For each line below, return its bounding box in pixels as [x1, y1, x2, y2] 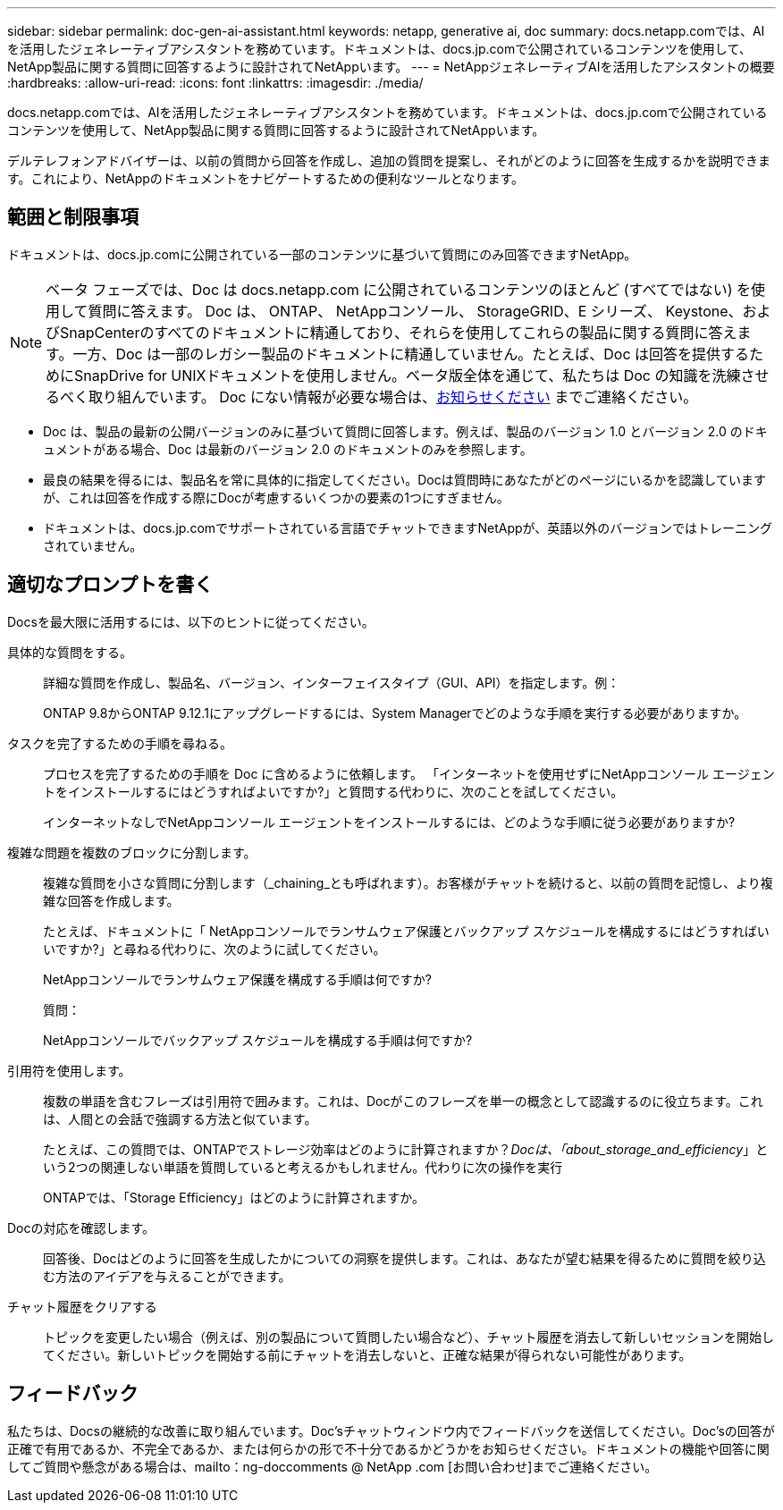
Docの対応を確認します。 [7, 1219, 156, 1236]
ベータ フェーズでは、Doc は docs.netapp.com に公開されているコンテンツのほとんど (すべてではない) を [46, 280, 752, 299]
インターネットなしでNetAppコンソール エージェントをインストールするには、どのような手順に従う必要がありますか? [43, 814, 736, 830]
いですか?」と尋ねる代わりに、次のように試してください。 [43, 941, 386, 957]
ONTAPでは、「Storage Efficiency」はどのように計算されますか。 [43, 1189, 425, 1205]
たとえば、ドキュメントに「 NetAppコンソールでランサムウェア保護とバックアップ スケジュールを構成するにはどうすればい [43, 923, 770, 939]
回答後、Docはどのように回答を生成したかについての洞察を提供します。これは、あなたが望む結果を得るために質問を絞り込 [43, 1250, 766, 1266]
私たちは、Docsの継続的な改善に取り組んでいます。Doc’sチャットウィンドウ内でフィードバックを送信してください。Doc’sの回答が [7, 1422, 775, 1438]
